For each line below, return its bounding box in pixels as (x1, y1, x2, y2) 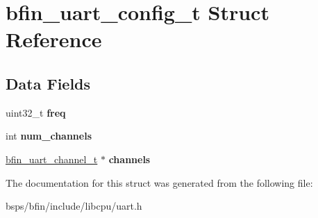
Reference (6, 25, 102, 53)
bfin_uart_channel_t (6, 151, 98, 166)
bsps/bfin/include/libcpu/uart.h (6, 199, 142, 213)
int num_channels (6, 128, 92, 143)
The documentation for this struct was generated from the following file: (6, 175, 313, 190)
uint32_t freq (6, 105, 66, 119)
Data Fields (6, 72, 91, 94)
